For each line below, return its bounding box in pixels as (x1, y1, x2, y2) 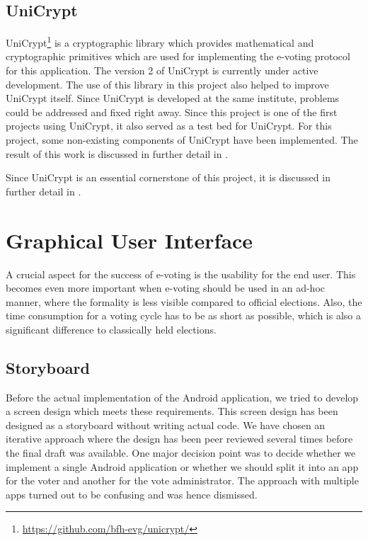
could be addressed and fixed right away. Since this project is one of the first (6, 104, 338, 119)
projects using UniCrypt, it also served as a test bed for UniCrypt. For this (6, 118, 332, 133)
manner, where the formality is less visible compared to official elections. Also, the (6, 294, 362, 309)
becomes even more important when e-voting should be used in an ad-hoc (6, 280, 326, 295)
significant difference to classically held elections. (6, 321, 217, 336)
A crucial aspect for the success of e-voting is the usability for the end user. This (6, 266, 356, 281)
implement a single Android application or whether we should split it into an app (6, 459, 359, 474)
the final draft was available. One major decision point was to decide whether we (6, 445, 356, 460)
